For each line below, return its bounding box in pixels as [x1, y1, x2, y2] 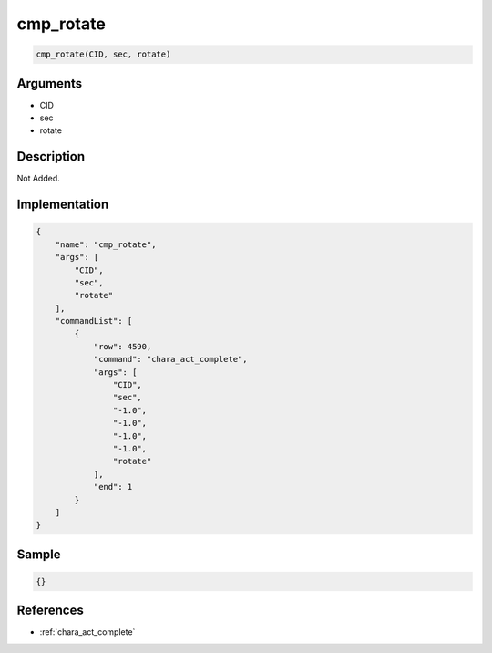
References [16, 603, 84, 618]
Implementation [16, 197, 109, 212]
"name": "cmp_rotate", [55, 239, 157, 250]
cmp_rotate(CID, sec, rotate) [36, 49, 171, 59]
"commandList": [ [55, 316, 133, 326]
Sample [16, 546, 61, 562]
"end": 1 [93, 482, 133, 492]
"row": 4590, [93, 341, 152, 351]
